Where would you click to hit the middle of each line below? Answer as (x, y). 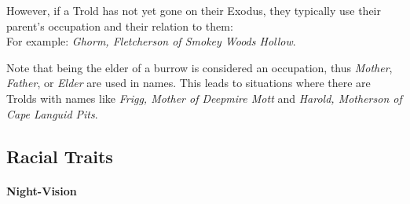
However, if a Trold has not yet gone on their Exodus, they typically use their (194, 10)
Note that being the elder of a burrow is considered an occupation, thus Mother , (200, 67)
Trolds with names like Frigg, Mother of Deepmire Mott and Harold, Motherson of (204, 98)
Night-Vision (42, 190)
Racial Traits (60, 156)
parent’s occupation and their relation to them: (120, 25)
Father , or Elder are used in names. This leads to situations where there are (189, 83)
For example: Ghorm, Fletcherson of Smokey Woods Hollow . (151, 41)
